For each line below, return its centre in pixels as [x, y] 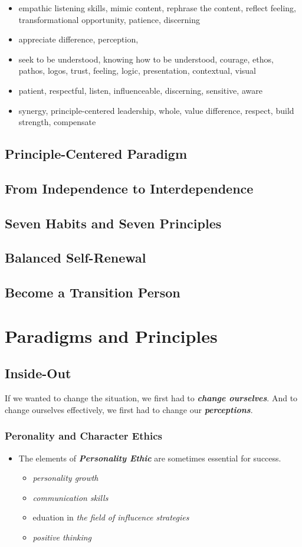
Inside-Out [38, 373]
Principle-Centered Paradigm [96, 154]
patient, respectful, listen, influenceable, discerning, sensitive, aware [140, 90]
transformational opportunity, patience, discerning [109, 19]
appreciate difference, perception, [78, 39]
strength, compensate [57, 122]
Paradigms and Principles [111, 335]
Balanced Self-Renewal [75, 258]
